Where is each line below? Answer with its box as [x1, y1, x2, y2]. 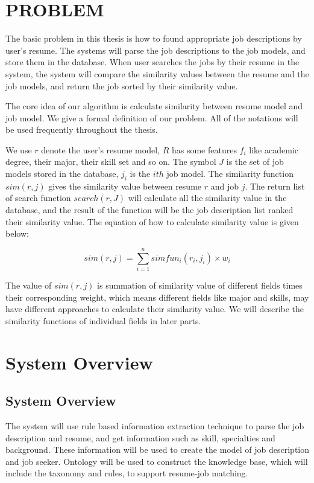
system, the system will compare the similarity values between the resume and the [5, 67, 309, 80]
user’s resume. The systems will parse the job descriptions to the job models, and [5, 43, 306, 56]
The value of [5, 278, 52, 291]
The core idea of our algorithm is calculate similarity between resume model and [5, 100, 303, 112]
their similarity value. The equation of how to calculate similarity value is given [5, 215, 299, 228]
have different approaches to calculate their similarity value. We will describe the [5, 302, 304, 315]
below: [5, 227, 29, 240]
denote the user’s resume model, [41, 143, 160, 156]
